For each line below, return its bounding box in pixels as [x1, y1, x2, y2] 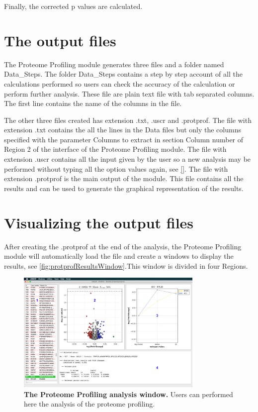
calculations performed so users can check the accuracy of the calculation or [4, 78, 235, 89]
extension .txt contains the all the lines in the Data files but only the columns [4, 124, 241, 135]
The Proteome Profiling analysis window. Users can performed [24, 389, 233, 399]
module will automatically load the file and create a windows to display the [4, 251, 234, 261]
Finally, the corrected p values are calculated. [4, 1, 143, 11]
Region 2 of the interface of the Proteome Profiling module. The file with [4, 144, 227, 154]
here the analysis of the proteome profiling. [24, 399, 155, 409]
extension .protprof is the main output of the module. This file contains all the [4, 173, 244, 184]
